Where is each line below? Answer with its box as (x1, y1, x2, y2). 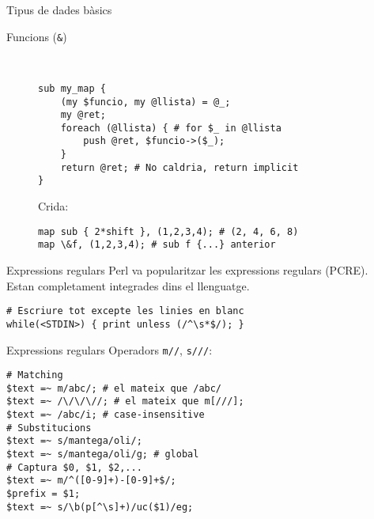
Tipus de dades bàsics (6, 2, 112, 17)
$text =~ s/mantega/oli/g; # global (6, 449, 199, 460)
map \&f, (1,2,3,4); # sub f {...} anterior (38, 239, 276, 251)
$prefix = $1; (6, 488, 81, 500)
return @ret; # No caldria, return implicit (60, 161, 299, 173)
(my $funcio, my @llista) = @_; (60, 96, 231, 108)
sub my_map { (38, 82, 106, 94)
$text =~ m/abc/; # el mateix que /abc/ (6, 382, 222, 394)
